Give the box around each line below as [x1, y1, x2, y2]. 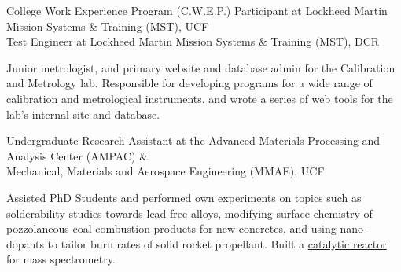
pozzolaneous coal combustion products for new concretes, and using [6, 220, 337, 237]
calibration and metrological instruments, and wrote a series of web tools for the [6, 90, 393, 106]
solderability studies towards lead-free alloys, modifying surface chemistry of [6, 204, 373, 221]
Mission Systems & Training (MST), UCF [6, 17, 209, 34]
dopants [6, 235, 44, 252]
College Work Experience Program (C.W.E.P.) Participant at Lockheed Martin [6, 2, 388, 18]
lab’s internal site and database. [6, 105, 160, 122]
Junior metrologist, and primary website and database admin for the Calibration [6, 59, 395, 75]
